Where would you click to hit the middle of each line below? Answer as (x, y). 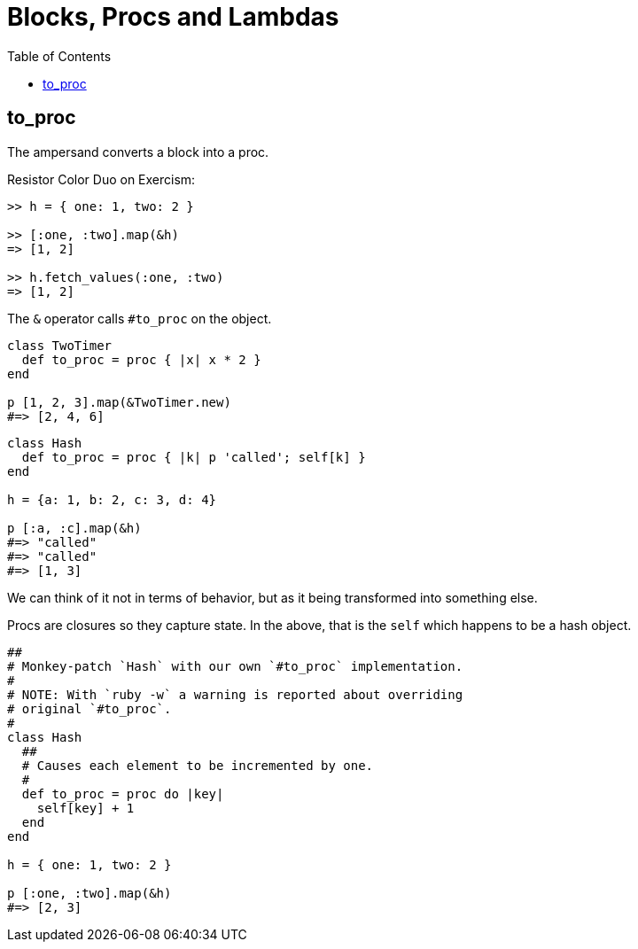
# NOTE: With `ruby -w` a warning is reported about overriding (235, 694)
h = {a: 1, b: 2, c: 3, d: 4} (112, 499)
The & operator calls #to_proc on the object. (140, 318)
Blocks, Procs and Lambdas (173, 17)
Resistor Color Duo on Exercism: (101, 179)
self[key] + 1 (86, 808)
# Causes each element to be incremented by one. (198, 765)
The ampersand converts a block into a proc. (138, 152)
